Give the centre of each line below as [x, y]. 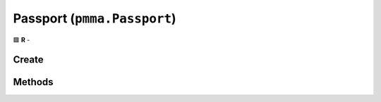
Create [28, 60]
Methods [33, 82]
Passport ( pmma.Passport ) [95, 18]
